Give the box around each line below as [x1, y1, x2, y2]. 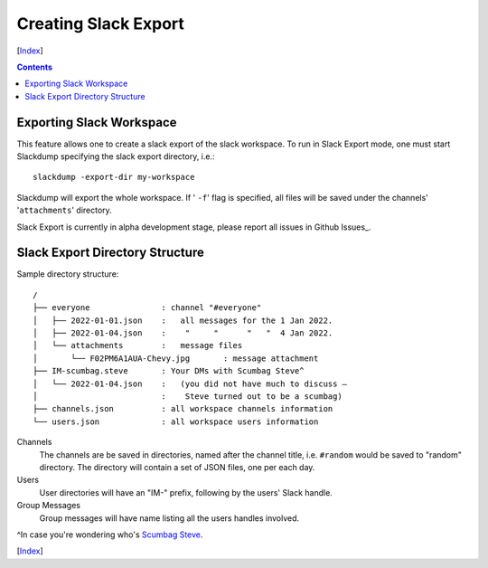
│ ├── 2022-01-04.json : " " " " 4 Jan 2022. [33, 328, 333, 338]
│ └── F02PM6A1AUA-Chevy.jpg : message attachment [33, 353, 319, 364]
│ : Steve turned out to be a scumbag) [33, 392, 343, 402]
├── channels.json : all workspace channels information [33, 403, 333, 414]
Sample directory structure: [16, 269, 119, 279]
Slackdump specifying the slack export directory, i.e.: [16, 151, 216, 162]
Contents [16, 62, 53, 72]
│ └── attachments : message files [33, 340, 243, 351]
